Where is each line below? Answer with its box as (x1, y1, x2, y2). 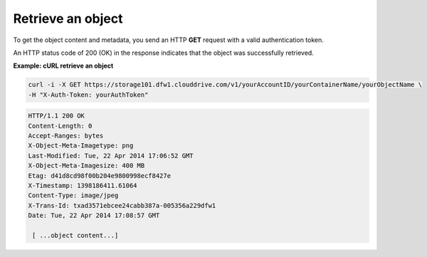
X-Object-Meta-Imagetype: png (28, 142, 134, 150)
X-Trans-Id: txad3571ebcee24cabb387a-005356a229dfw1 (28, 201, 216, 209)
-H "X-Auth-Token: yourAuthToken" (28, 90, 149, 99)
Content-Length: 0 (28, 122, 93, 130)
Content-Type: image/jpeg (28, 192, 119, 199)
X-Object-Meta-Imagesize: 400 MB (28, 162, 145, 170)
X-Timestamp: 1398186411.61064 (28, 182, 138, 190)
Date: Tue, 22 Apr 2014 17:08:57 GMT (28, 211, 160, 220)
